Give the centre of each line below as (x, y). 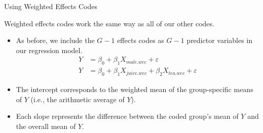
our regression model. (49, 50)
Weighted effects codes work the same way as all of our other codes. (109, 23)
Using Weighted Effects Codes (51, 6)
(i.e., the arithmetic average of (78, 99)
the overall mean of (46, 126)
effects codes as (141, 40)
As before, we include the (55, 40)
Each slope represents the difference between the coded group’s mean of (127, 116)
